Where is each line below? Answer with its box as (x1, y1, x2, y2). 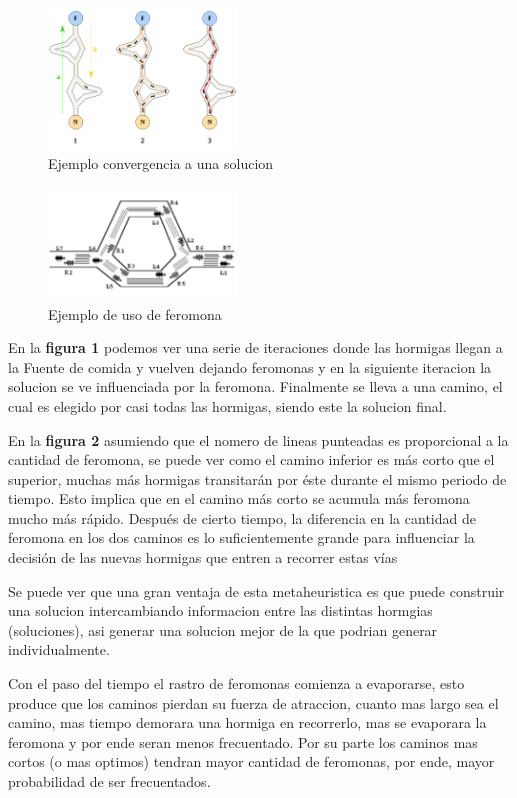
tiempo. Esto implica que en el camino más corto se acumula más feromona (8, 488, 470, 509)
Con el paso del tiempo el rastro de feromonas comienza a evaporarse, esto (8, 673, 465, 694)
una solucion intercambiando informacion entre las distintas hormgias (8, 600, 433, 621)
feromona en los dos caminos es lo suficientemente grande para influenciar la (8, 527, 475, 548)
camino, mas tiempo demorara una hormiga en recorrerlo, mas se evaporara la (8, 712, 487, 733)
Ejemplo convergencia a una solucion (48, 153, 274, 174)
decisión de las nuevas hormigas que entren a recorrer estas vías (8, 547, 398, 568)
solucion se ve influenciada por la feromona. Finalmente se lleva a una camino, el (8, 376, 503, 397)
